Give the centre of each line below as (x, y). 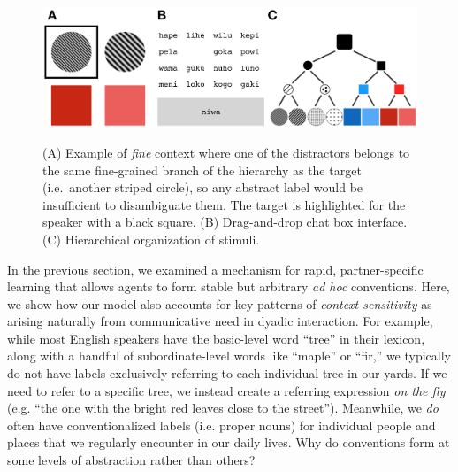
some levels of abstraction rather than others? (131, 460)
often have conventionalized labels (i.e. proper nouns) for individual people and (221, 425)
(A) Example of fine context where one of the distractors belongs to (226, 152)
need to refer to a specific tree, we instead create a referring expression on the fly (226, 390)
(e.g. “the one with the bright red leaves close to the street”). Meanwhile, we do (223, 408)
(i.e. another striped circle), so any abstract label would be (203, 187)
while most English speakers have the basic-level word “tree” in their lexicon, (216, 338)
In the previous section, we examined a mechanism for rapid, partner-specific (215, 269)
